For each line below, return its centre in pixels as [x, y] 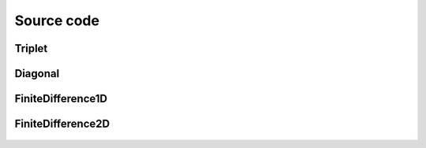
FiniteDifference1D [61, 99]
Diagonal [37, 74]
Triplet [31, 48]
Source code [57, 20]
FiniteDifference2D [62, 124]
